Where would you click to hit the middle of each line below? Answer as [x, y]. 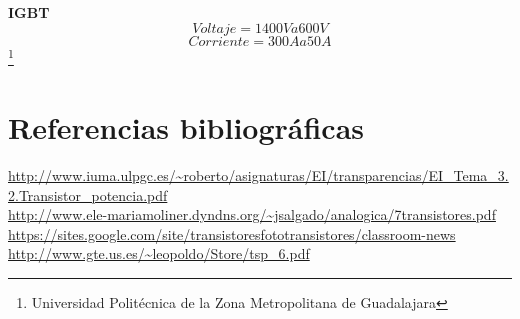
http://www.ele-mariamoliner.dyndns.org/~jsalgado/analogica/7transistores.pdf [252, 214]
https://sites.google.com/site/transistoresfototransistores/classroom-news [232, 233]
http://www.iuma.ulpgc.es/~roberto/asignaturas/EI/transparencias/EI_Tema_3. [258, 174]
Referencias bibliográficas [186, 127]
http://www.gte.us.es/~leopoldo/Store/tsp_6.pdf [159, 253]
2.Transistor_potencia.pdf [88, 194]
